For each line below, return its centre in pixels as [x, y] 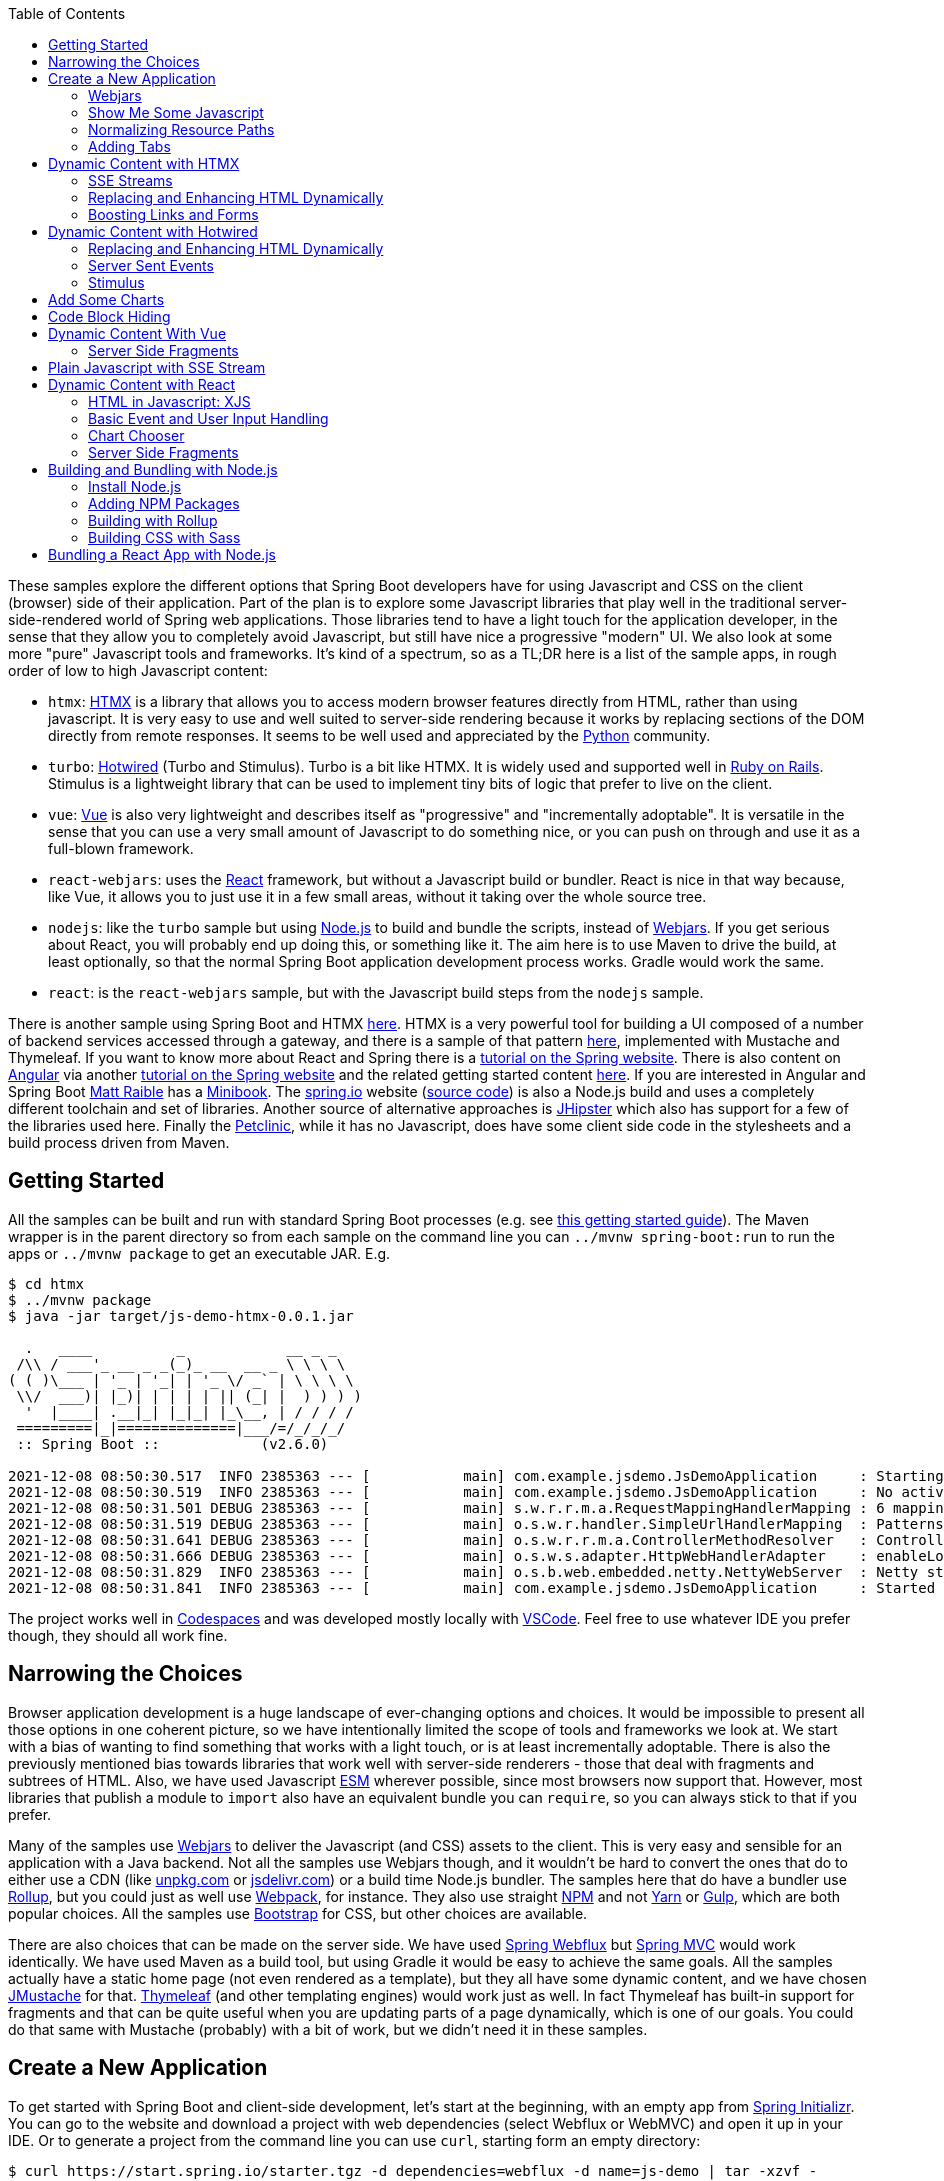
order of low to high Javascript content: [138, 670]
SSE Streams [130, 180]
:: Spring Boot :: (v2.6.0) [172, 1443]
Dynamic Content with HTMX [144, 163]
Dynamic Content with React [142, 384]
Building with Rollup [153, 520]
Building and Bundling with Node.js [163, 469]
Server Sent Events [151, 265]
